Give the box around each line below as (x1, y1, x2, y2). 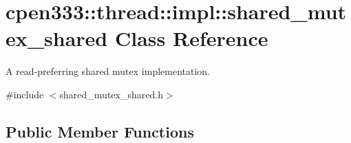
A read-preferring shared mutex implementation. (6, 64, 211, 78)
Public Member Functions (6, 120, 194, 142)
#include (6, 87, 44, 101)
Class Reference (114, 24, 268, 52)
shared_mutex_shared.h (59, 87, 163, 101)
